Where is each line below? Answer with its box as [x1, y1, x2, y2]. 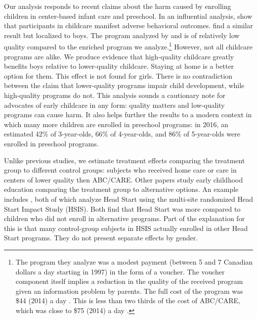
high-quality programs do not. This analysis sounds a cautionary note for [4, 90, 225, 100]
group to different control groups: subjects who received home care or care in [4, 165, 237, 175]
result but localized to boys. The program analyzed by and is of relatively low [4, 30, 240, 40]
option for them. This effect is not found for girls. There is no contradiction [4, 70, 233, 81]
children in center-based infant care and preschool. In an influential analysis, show [4, 10, 253, 21]
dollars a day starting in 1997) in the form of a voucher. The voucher [15, 266, 225, 276]
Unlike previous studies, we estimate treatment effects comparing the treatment [4, 155, 245, 165]
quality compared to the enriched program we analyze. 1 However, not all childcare [4, 40, 253, 52]
